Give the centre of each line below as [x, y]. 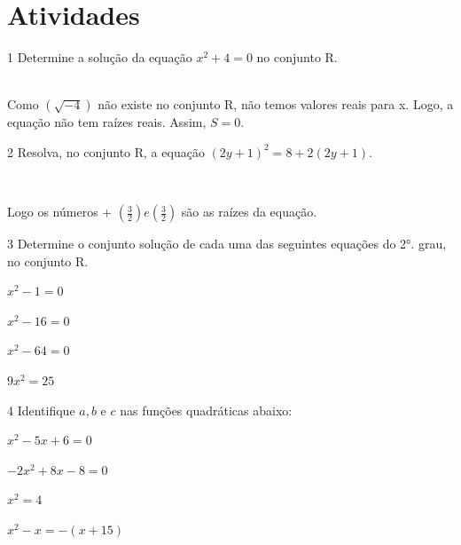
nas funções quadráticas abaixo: [206, 410]
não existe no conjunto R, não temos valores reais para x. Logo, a [276, 104]
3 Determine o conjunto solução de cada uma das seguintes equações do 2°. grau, [227, 244]
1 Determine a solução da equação [100, 57]
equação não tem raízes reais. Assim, [107, 122]
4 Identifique [41, 410]
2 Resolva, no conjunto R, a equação [106, 151]
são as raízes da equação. [249, 212]
